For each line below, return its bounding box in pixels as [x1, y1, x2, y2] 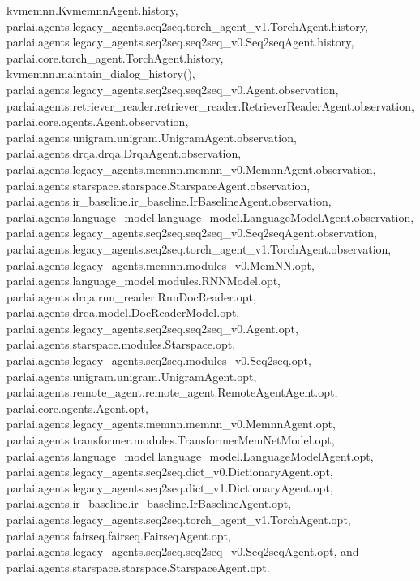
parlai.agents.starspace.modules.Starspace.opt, [6, 336, 236, 353]
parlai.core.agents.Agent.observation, [6, 113, 189, 130]
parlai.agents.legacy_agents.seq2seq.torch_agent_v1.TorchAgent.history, [6, 17, 368, 34]
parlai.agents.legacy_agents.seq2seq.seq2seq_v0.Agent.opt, [6, 319, 298, 336]
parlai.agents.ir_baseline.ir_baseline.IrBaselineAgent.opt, [6, 495, 292, 512]
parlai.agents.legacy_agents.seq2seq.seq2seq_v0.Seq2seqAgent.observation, [6, 224, 377, 241]
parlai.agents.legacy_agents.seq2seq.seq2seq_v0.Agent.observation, [6, 80, 339, 98]
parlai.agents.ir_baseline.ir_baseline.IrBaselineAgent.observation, [6, 193, 332, 210]
